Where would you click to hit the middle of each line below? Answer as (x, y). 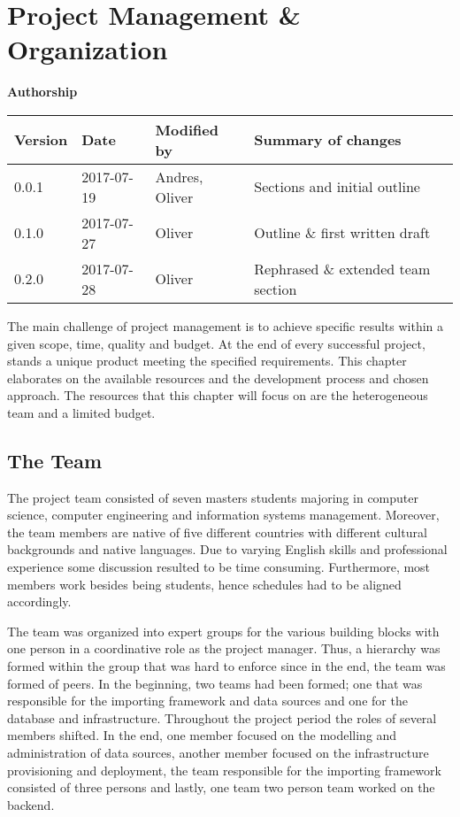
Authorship (42, 92)
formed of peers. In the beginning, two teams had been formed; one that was (215, 683)
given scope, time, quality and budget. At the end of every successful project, (216, 343)
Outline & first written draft (342, 233)
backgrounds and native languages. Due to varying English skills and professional (227, 549)
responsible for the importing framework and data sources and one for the (207, 701)
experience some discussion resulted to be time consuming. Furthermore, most (219, 567)
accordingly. (39, 601)
